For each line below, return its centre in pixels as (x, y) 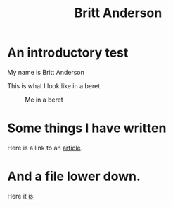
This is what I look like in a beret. (55, 85)
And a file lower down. (74, 176)
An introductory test (68, 53)
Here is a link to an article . (45, 148)
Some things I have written (87, 128)
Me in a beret (44, 100)
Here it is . (21, 196)
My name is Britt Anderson (46, 72)
